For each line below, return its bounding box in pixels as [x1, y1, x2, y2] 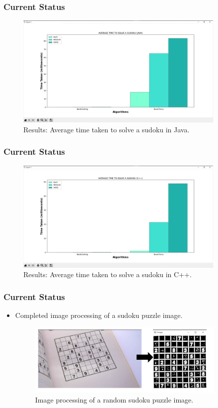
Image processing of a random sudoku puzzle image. [35, 394, 194, 405]
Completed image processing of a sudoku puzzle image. [15, 309, 183, 320]
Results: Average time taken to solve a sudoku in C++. [23, 269, 192, 280]
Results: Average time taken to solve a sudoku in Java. [23, 124, 190, 134]
